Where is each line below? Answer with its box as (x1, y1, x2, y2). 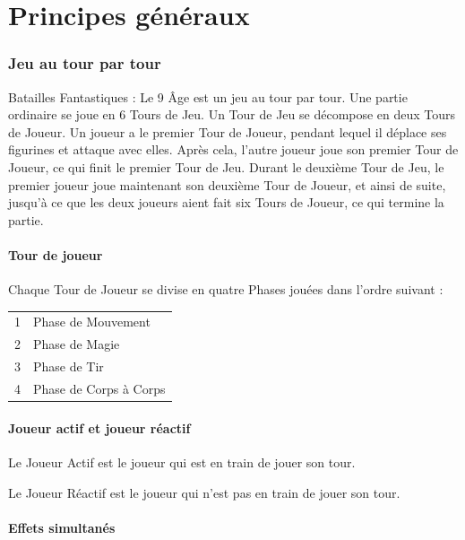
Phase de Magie (33, 335, 120, 353)
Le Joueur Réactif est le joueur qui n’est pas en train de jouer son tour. (8, 483, 400, 501)
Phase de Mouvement (33, 312, 151, 331)
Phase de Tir (33, 357, 104, 376)
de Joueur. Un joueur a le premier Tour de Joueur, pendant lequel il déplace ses (8, 122, 447, 141)
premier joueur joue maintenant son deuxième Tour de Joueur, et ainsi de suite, (8, 175, 446, 194)
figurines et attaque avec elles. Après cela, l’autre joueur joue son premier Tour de (8, 140, 459, 159)
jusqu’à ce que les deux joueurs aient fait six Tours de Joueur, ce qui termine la (8, 193, 444, 212)
